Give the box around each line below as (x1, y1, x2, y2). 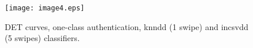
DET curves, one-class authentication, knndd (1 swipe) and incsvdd (5, 20, 249, 32)
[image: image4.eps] (5, 4, 85, 12)
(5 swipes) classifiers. (5, 32, 80, 44)
